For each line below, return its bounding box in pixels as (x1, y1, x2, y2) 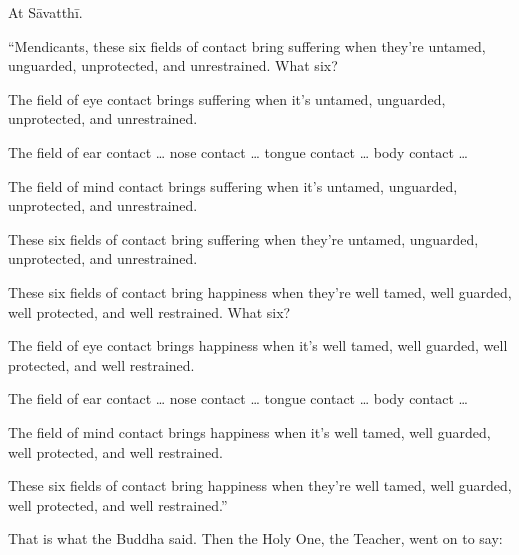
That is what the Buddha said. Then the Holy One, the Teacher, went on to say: (8, 528, 503, 549)
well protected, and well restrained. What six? (8, 301, 291, 322)
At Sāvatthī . (8, 2, 83, 22)
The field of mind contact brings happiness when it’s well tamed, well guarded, (8, 421, 491, 442)
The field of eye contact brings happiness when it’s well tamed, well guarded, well (8, 335, 508, 356)
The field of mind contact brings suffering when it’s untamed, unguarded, (8, 175, 458, 196)
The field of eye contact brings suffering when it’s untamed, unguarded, (8, 88, 446, 109)
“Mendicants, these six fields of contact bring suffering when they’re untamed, (8, 35, 486, 56)
